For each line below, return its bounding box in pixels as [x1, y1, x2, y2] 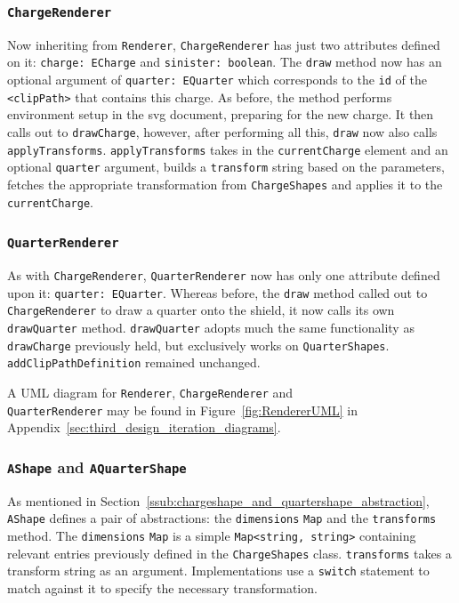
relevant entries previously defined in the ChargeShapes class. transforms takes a [7, 543, 452, 562]
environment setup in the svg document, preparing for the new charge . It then [7, 105, 434, 124]
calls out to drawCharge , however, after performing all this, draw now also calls [7, 123, 438, 141]
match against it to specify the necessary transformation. [7, 578, 318, 597]
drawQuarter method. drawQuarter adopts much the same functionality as [7, 318, 415, 337]
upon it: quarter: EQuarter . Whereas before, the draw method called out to [7, 283, 428, 301]
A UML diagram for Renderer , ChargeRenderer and [7, 383, 294, 401]
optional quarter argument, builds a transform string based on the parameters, [7, 157, 445, 176]
